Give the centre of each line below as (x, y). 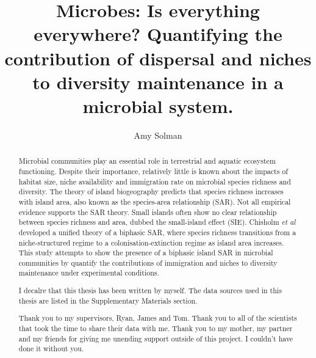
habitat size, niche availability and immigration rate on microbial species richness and (155, 181)
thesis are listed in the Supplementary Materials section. (108, 300)
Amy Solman (158, 135)
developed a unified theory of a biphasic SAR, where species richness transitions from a (157, 232)
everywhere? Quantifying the (158, 34)
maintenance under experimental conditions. (89, 273)
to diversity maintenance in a (158, 82)
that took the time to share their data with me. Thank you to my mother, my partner (156, 328)
